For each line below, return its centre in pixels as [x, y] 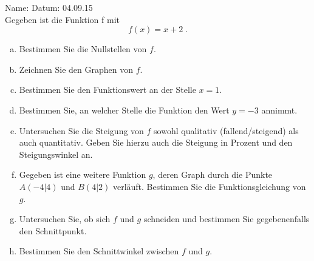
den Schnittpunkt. [53, 230]
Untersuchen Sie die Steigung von [81, 130]
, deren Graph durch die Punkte [213, 175]
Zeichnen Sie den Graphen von [76, 69]
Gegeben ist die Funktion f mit [62, 19]
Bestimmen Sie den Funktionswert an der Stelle [108, 90]
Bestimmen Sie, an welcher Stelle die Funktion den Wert [124, 110]
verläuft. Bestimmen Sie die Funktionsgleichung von [209, 186]
